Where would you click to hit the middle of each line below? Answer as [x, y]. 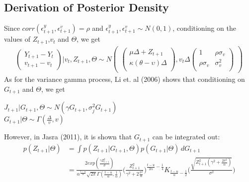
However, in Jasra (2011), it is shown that [68, 137]
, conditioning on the [204, 28]
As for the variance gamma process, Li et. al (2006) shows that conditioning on [124, 79]
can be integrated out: [186, 137]
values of [17, 39]
